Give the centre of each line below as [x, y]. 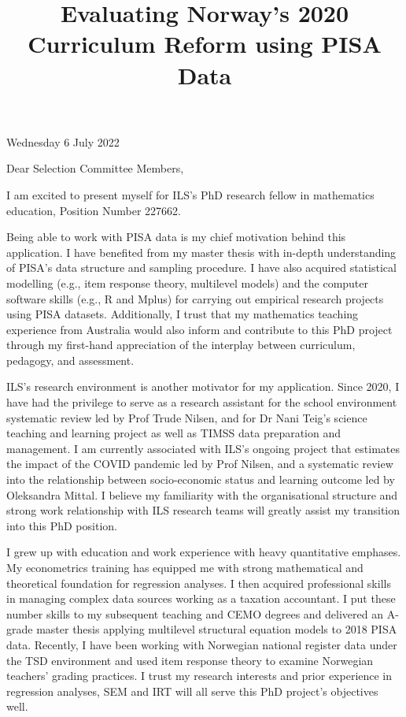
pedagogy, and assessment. [70, 360]
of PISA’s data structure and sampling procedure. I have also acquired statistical [201, 267]
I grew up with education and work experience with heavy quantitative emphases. [204, 552]
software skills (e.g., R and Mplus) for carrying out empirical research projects [195, 298]
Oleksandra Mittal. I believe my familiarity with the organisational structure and [202, 494]
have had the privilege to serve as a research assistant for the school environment [202, 402]
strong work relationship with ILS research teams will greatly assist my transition [203, 510]
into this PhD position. [62, 525]
